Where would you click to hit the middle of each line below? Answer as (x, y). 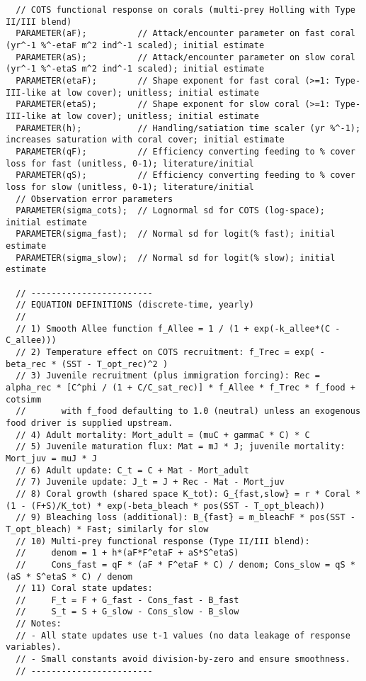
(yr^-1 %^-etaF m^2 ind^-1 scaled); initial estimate (135, 45)
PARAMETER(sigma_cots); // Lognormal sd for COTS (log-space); (171, 211)
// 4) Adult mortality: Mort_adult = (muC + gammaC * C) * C (163, 435)
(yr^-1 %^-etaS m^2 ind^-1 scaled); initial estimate (135, 69)
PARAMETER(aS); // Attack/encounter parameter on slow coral (185, 57)
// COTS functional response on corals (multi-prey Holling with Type (185, 10)
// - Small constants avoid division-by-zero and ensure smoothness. (183, 659)
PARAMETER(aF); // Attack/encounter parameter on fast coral (185, 34)
